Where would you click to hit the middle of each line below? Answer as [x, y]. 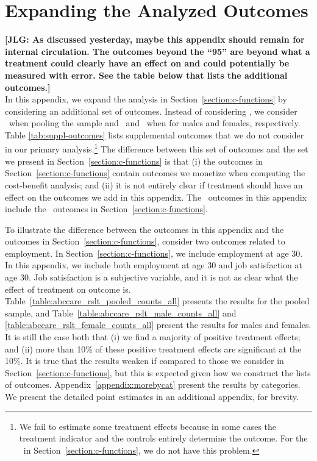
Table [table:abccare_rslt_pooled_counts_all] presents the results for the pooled [157, 301]
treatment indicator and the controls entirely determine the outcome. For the [163, 438]
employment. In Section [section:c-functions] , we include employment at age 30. [154, 253]
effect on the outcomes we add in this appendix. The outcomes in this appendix [156, 197]
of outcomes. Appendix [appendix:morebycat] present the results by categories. [153, 384]
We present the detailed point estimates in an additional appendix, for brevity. [152, 396]
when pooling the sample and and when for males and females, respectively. [155, 123]
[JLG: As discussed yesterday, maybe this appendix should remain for [155, 39]
